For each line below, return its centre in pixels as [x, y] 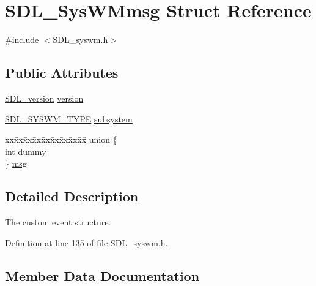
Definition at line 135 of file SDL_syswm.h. [86, 242]
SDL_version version [44, 98]
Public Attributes [62, 73]
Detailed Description [72, 196]
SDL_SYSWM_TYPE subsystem [69, 119]
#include [22, 40]
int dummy [26, 151]
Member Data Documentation [102, 275]
